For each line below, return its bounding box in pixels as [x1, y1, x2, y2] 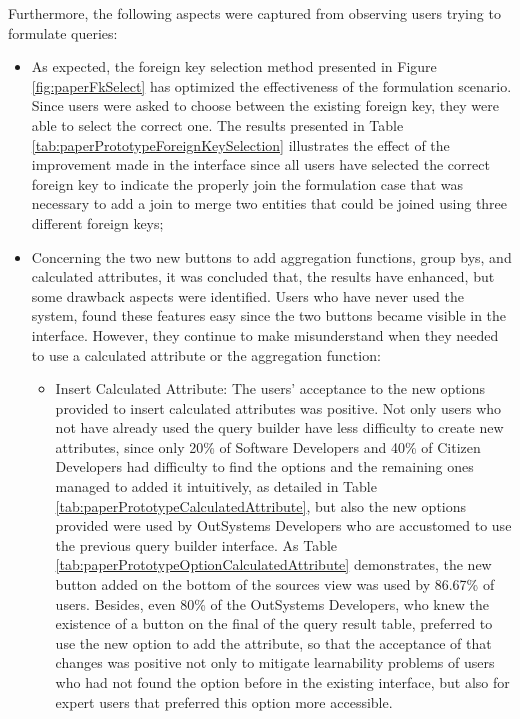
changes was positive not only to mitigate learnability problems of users [55, 652, 495, 673]
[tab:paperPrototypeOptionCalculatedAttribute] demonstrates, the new [55, 554, 492, 575]
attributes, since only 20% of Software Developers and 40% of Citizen [55, 436, 481, 457]
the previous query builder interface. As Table [55, 534, 338, 555]
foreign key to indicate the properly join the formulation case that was [31, 173, 464, 194]
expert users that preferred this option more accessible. [55, 691, 393, 712]
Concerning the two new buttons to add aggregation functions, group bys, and [31, 246, 512, 267]
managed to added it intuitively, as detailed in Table [55, 476, 377, 497]
